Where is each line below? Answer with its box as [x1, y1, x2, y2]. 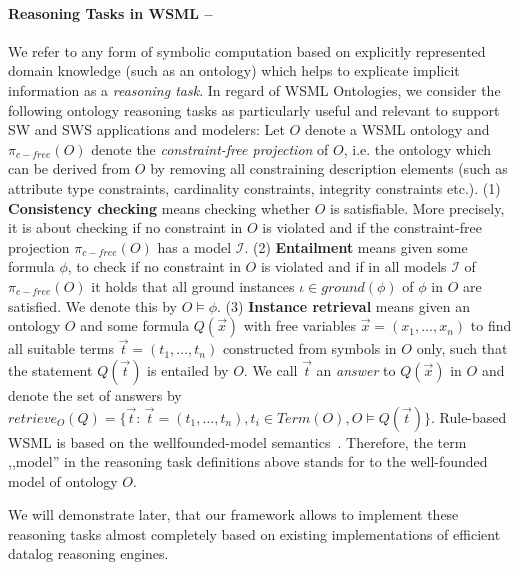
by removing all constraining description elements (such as [150, 158, 508, 179]
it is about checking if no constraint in [8, 217, 243, 238]
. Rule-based [430, 406, 507, 427]
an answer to [316, 359, 396, 380]
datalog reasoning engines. [8, 543, 169, 564]
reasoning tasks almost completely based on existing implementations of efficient [8, 523, 501, 544]
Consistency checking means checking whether [8, 197, 311, 218]
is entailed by [147, 359, 229, 380]
